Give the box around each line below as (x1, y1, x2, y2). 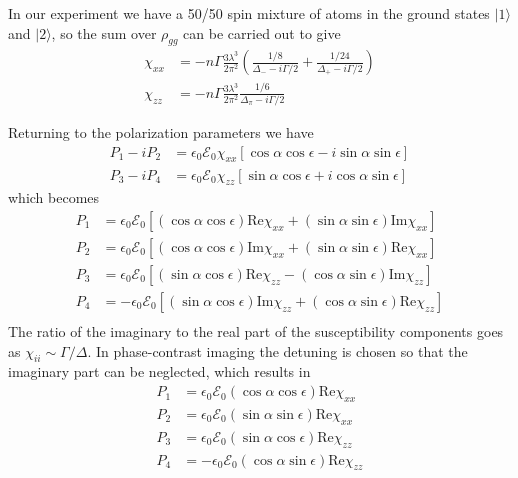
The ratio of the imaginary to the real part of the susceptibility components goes (8, 321, 504, 342)
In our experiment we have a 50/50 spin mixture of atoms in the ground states (8, 3, 490, 23)
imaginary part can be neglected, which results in (8, 361, 311, 382)
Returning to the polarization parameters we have (8, 122, 314, 143)
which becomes (8, 187, 100, 208)
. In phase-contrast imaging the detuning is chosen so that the (87, 340, 468, 361)
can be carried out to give (183, 22, 341, 43)
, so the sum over (51, 22, 157, 43)
